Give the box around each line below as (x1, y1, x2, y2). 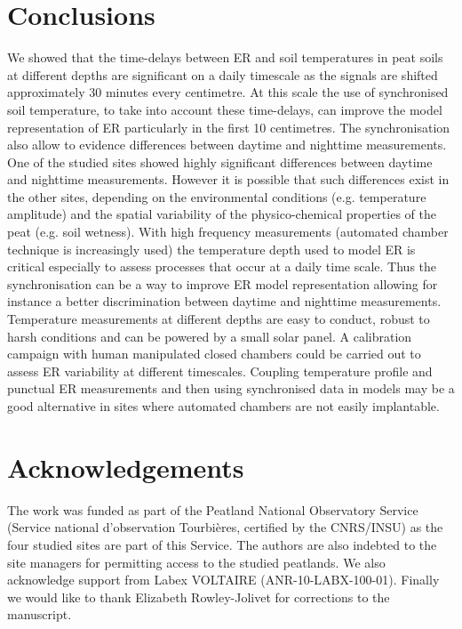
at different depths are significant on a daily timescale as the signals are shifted (7, 65, 438, 84)
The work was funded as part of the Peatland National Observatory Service (7, 500, 418, 519)
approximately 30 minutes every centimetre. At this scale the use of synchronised (7, 83, 449, 101)
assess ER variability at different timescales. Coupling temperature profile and (7, 361, 433, 380)
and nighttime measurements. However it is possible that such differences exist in (7, 170, 450, 189)
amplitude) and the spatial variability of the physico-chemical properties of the (7, 205, 436, 223)
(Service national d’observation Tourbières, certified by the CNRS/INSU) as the (7, 518, 443, 536)
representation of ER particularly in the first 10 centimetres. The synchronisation (7, 117, 450, 136)
